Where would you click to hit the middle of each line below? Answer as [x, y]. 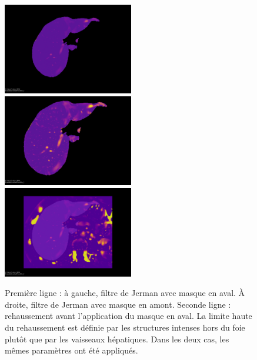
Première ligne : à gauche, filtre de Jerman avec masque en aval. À [125, 293]
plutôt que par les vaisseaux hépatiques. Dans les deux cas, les [117, 339]
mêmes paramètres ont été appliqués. [71, 350]
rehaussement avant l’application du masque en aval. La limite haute [128, 316]
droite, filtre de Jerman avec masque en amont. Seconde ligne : [118, 304]
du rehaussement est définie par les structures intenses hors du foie [125, 327]
